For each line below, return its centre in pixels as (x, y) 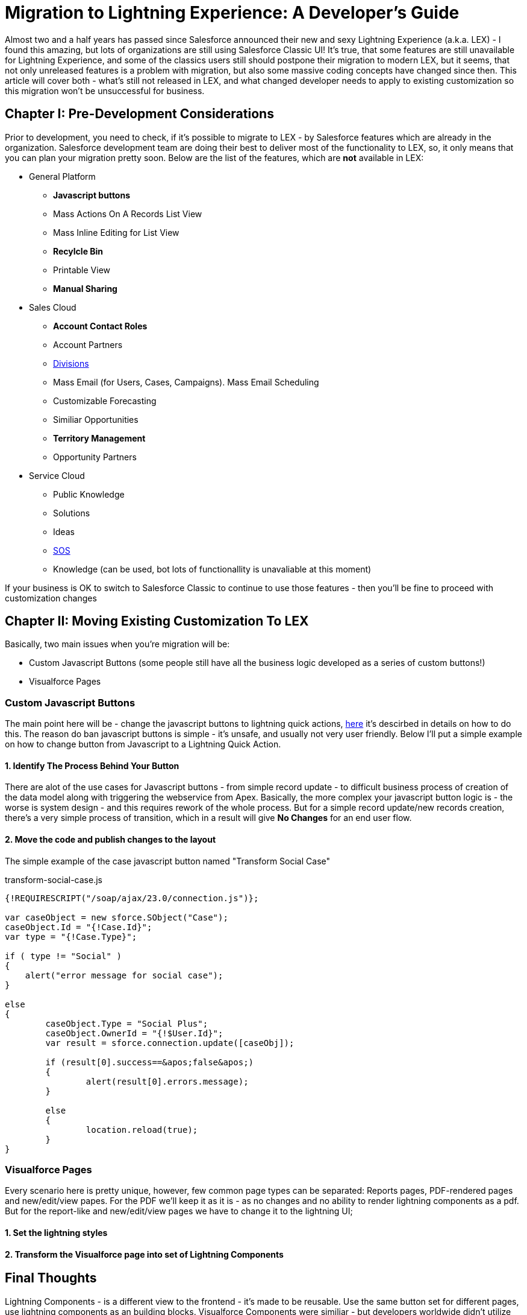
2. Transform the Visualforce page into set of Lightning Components (144, 1254)
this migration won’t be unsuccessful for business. (105, 90)
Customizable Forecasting (105, 401)
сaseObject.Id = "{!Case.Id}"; (79, 927)
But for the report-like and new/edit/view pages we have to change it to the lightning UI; (179, 1211)
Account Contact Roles (100, 326)
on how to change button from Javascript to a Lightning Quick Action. (143, 744)
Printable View (82, 270)
